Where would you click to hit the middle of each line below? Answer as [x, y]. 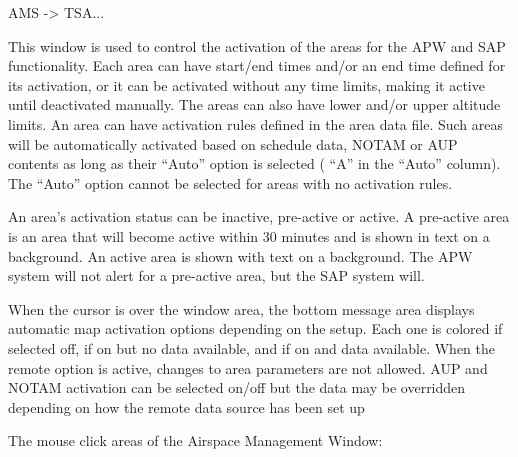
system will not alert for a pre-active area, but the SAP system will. [216, 275]
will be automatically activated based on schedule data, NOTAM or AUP [233, 143]
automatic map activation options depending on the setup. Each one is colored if [255, 328]
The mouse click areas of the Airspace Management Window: [195, 440]
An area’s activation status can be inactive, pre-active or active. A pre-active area [259, 216]
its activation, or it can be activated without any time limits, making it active [246, 84]
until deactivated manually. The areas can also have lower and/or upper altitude [254, 104]
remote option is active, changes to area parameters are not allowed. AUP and [248, 367]
